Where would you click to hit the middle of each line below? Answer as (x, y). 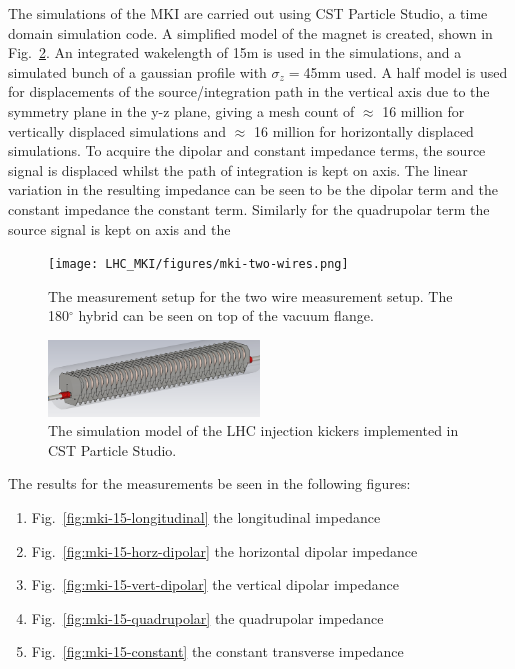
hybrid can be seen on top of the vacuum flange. (226, 315)
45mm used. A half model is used (405, 71)
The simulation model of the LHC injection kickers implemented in (253, 430)
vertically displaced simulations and (117, 130)
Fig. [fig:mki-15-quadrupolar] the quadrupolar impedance (207, 617)
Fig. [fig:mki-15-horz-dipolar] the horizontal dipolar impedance (224, 550)
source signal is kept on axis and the (119, 228)
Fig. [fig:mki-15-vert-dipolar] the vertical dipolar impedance (215, 584)
